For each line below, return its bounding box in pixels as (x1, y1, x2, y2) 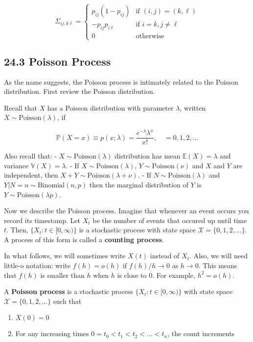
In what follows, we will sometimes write (4, 251, 126, 261)
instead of (150, 251, 180, 261)
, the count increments (167, 328, 235, 339)
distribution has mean (115, 151, 181, 161)
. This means (198, 260, 237, 271)
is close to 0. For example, (117, 270, 195, 280)
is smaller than (40, 270, 85, 280)
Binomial (37, 182, 65, 189)
